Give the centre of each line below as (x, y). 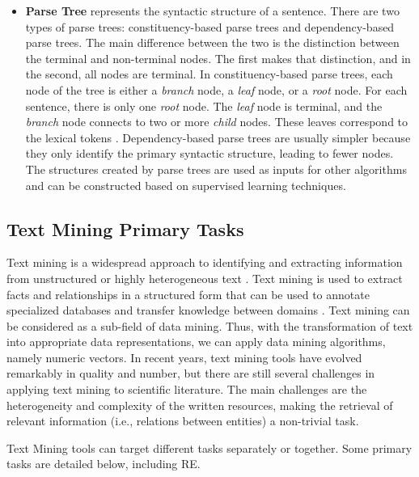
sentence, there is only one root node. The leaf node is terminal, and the (204, 106)
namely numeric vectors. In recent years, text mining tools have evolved (184, 357)
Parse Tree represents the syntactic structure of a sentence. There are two (212, 11)
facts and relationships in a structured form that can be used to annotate (188, 294)
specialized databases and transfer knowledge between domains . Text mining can (208, 310)
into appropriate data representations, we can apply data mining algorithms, (196, 342)
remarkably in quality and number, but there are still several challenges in (191, 373)
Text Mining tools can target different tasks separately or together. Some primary (209, 447)
